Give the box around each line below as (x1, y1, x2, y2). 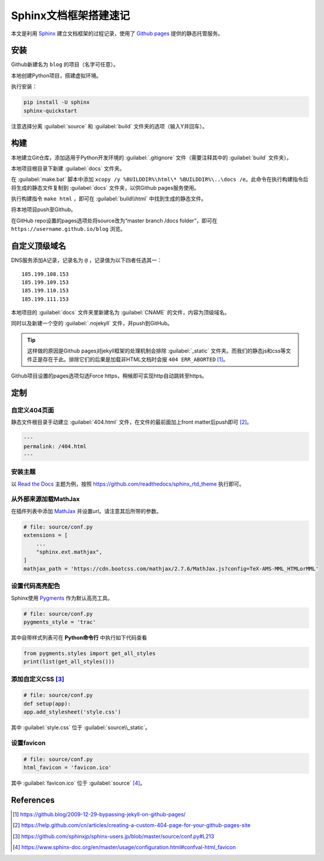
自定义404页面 (11, 406, 54, 414)
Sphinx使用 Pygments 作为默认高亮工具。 (11, 594, 113, 601)
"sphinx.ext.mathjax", (36, 549, 102, 555)
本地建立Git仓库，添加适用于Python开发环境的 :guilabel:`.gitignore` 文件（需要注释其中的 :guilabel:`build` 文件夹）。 (11, 154, 292, 161)
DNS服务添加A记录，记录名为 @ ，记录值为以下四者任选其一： (11, 257, 163, 264)
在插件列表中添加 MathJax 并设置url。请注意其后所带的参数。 (11, 507, 162, 514)
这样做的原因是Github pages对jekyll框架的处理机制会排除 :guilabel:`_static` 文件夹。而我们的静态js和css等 (27, 347, 286, 354)
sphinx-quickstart (23, 107, 77, 114)
